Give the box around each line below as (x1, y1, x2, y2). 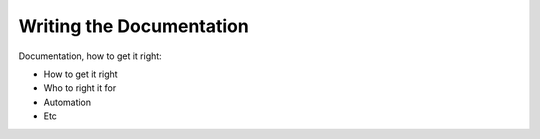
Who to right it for (43, 82, 117, 94)
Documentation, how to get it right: (18, 50, 162, 62)
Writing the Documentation (18, 15, 249, 37)
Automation (43, 96, 92, 108)
